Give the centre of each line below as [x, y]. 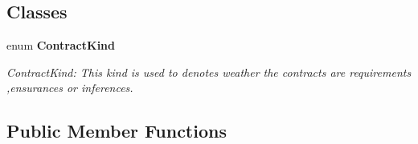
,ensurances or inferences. [70, 88]
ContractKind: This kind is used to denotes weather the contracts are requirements [209, 72]
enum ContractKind [61, 45]
